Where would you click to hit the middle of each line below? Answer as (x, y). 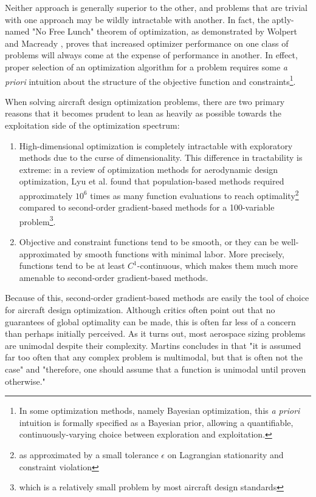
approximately (46, 195)
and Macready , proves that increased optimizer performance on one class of (147, 43)
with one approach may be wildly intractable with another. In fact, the (137, 19)
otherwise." (25, 381)
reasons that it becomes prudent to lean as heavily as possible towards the (143, 113)
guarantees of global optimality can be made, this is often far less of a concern (150, 321)
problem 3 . (37, 220)
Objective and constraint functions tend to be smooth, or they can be (149, 242)
